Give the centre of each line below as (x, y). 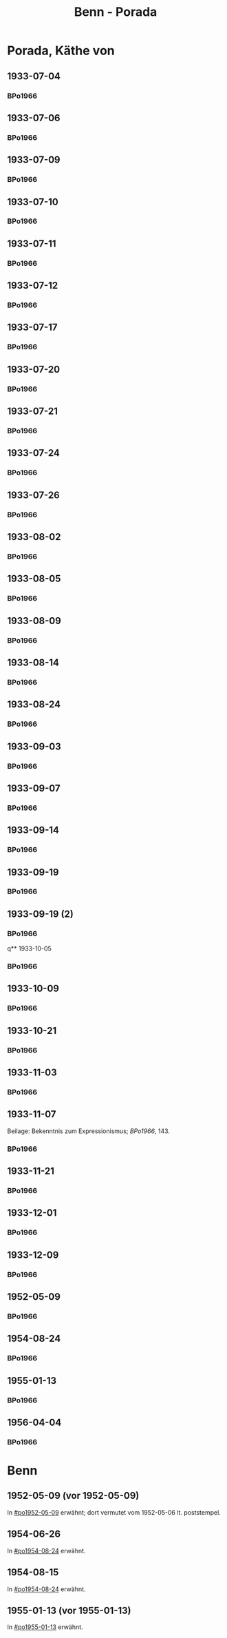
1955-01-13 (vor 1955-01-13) (69, 1610)
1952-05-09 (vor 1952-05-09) (73, 1496)
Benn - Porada (116, 12)
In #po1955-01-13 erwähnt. (45, 1627)
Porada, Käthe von (61, 51)
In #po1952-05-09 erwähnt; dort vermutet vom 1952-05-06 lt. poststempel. (114, 1512)
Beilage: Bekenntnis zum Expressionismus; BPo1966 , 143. (89, 1131)
